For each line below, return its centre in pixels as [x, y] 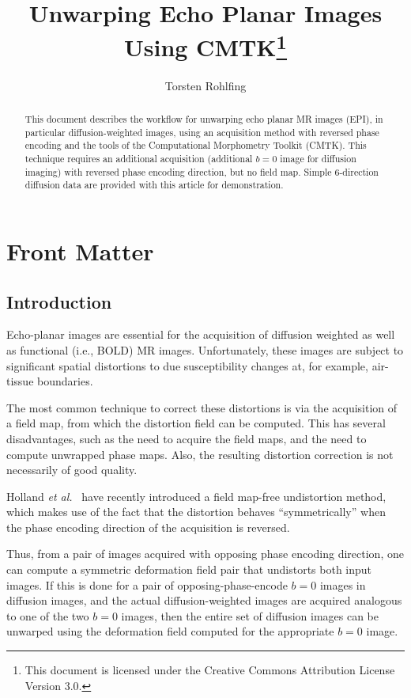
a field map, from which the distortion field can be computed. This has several [196, 423]
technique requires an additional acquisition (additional [139, 158]
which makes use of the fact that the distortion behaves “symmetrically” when [196, 512]
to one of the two [48, 615]
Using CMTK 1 [205, 46]
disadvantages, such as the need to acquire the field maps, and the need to [187, 438]
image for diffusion [318, 158]
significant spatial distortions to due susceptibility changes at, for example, [187, 365]
